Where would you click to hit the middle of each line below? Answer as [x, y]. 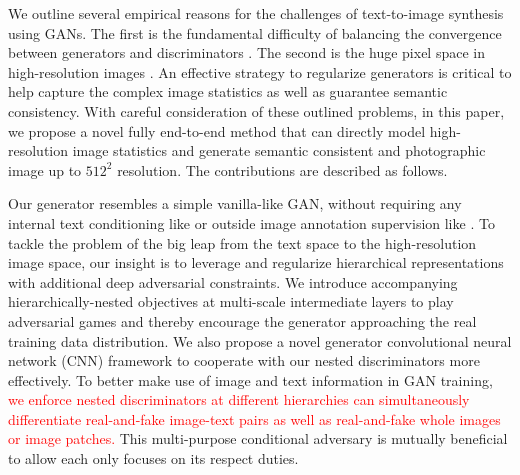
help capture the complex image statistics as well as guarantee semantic [228, 91]
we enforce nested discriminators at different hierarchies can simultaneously [239, 399]
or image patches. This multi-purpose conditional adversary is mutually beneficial [258, 438]
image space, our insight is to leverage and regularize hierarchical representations [256, 262]
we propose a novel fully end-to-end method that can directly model [217, 130]
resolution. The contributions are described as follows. [282, 169]
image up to [45, 169]
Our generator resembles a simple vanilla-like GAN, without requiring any [235, 203]
